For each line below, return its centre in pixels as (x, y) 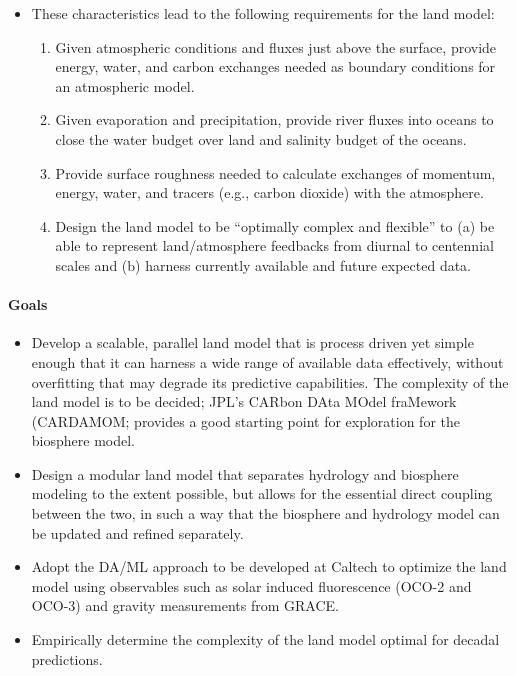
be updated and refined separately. (137, 532)
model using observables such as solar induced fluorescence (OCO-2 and (251, 585)
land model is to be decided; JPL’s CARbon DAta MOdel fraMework (244, 401)
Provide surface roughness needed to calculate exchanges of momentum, (275, 172)
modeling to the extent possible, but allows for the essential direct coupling (262, 493)
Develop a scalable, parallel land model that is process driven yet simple (252, 342)
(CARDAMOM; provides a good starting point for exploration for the (245, 420)
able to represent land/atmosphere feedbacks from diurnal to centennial (274, 245)
